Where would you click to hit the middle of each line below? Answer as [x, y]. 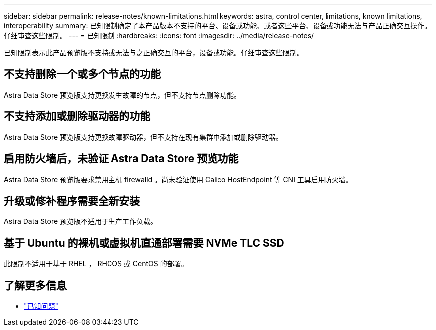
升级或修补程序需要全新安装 [72, 201]
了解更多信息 [35, 285]
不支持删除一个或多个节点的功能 [82, 74]
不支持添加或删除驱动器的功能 [77, 116]
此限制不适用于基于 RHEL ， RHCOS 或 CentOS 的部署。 [96, 264]
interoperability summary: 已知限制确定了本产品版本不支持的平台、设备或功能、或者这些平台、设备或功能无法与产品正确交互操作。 [218, 26]
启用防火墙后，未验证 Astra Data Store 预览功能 [121, 159]
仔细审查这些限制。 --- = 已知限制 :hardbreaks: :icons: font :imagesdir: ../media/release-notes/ [159, 36]
